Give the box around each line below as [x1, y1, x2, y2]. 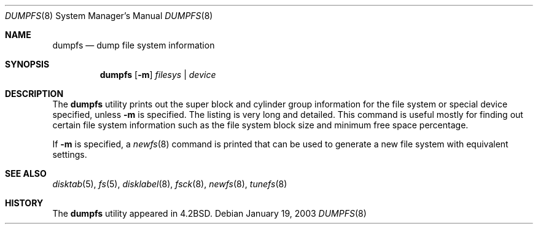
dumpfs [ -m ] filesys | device [99, 69, 216, 80]
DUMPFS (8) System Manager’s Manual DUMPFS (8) [5, 10, 213, 21]
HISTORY [5, 198, 44, 208]
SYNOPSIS [5, 59, 50, 69]
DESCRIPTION [5, 88, 64, 99]
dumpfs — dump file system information [52, 40, 215, 50]
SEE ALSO [5, 168, 47, 179]
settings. [52, 149, 87, 160]
